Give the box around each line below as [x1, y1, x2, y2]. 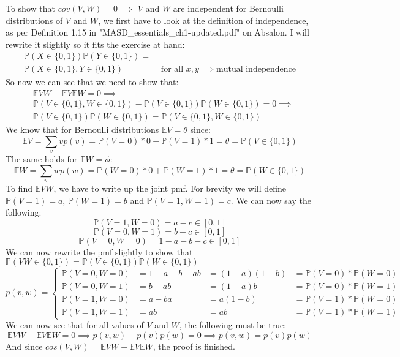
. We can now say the [230, 194, 311, 206]
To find [6, 182, 32, 195]
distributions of [6, 13, 63, 26]
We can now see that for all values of [6, 318, 144, 331]
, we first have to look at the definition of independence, [98, 13, 309, 26]
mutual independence [216, 65, 296, 74]
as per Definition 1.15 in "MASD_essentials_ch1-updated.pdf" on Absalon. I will [6, 26, 309, 39]
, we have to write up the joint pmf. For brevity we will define [53, 182, 287, 195]
